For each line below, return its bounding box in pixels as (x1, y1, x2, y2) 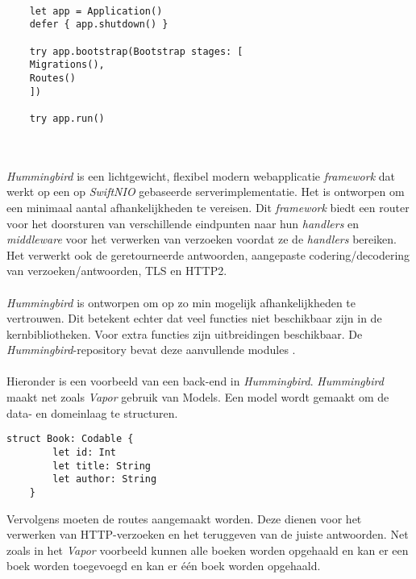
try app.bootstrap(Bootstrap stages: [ (29, 45, 243, 57)
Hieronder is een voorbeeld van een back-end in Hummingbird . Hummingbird (6, 373, 384, 389)
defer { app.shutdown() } (29, 19, 168, 31)
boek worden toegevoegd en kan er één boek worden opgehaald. (6, 557, 321, 574)
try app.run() (29, 112, 105, 124)
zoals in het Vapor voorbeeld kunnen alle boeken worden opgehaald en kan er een (6, 541, 409, 558)
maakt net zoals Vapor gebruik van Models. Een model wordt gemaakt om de (6, 389, 389, 406)
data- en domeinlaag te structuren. (6, 404, 178, 421)
